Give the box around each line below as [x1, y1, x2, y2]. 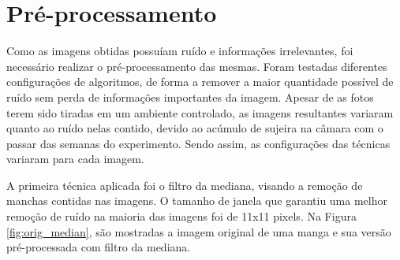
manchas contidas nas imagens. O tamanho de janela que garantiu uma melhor [6, 192, 387, 209]
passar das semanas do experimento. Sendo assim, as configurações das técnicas [6, 135, 391, 151]
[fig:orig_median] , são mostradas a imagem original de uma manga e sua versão [6, 223, 391, 240]
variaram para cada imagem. [6, 150, 144, 167]
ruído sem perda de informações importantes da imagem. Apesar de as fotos [6, 88, 374, 105]
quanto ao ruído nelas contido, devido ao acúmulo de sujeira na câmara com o [6, 120, 383, 136]
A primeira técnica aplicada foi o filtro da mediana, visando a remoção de [6, 176, 363, 193]
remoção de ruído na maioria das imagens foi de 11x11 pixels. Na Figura [6, 208, 357, 225]
